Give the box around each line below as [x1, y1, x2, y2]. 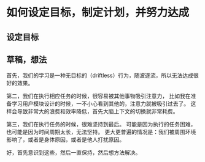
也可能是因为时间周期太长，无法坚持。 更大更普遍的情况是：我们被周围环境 [6, 128, 196, 136]
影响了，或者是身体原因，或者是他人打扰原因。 [6, 136, 125, 144]
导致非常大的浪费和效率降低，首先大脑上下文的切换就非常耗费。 [17, 108, 179, 115]
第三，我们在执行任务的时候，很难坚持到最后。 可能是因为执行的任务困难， [6, 120, 196, 128]
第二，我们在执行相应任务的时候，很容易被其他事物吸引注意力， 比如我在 [6, 92, 191, 100]
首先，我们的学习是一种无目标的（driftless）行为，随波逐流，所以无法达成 [6, 72, 193, 79]
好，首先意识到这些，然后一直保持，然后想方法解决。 [6, 149, 141, 156]
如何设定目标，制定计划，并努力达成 [6, 6, 190, 20]
